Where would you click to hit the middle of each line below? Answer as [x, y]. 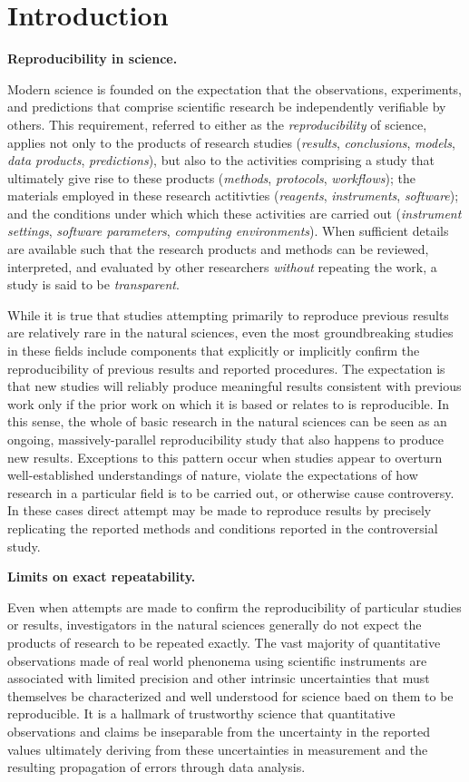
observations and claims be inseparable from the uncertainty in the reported [219, 731]
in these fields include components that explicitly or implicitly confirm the [214, 351]
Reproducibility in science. [93, 59]
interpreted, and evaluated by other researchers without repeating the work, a [222, 266]
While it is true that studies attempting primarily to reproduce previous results [228, 314]
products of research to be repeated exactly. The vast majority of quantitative [224, 642]
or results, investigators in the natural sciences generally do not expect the [215, 625]
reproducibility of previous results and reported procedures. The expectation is [226, 368]
